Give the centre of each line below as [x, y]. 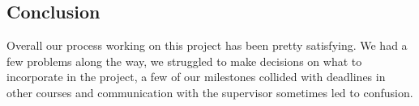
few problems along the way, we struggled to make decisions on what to [184, 61]
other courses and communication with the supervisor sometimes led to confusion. [210, 92]
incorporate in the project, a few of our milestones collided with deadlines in [196, 77]
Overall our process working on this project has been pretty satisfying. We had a [207, 45]
